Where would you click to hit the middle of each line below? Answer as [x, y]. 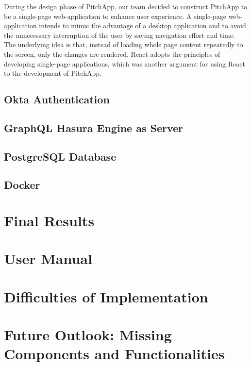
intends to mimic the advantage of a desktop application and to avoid [142, 25]
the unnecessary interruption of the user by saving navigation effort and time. [119, 35]
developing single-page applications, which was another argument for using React [125, 63]
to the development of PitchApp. [53, 73]
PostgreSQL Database [60, 156]
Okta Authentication [57, 99]
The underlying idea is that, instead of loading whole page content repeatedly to [124, 44]
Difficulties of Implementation [106, 296]
